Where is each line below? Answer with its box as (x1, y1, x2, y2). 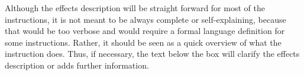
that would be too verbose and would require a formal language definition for (5, 25, 285, 37)
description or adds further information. (5, 59, 149, 71)
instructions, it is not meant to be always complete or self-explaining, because (5, 13, 286, 25)
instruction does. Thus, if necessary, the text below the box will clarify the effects (5, 47, 300, 60)
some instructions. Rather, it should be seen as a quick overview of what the (5, 36, 282, 48)
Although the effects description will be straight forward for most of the (5, 2, 265, 13)
